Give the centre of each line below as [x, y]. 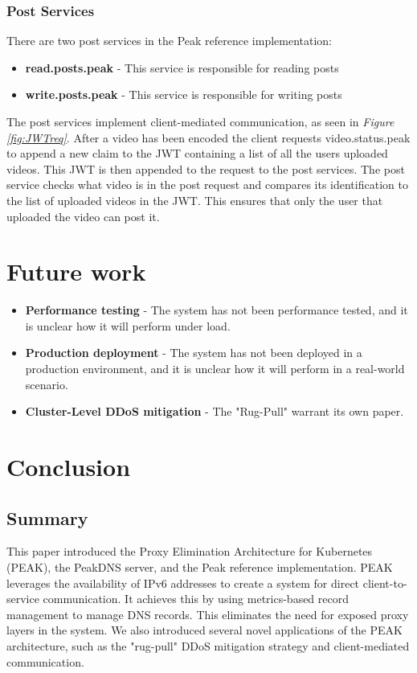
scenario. [47, 384]
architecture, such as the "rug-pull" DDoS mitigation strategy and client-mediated [208, 645]
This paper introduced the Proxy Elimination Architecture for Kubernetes [190, 551]
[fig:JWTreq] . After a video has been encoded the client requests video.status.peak [208, 137]
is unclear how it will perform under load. [128, 325]
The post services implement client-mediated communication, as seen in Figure [200, 121]
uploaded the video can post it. [83, 216]
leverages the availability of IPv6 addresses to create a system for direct [183, 583]
